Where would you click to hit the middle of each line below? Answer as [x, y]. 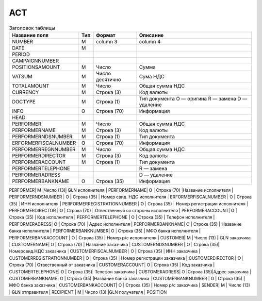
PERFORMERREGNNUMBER [44, 149]
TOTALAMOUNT [31, 86]
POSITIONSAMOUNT [36, 67]
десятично [108, 79]
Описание [151, 35]
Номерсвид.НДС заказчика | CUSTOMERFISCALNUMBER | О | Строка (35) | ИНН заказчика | [105, 251]
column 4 [150, 41]
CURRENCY [25, 92]
